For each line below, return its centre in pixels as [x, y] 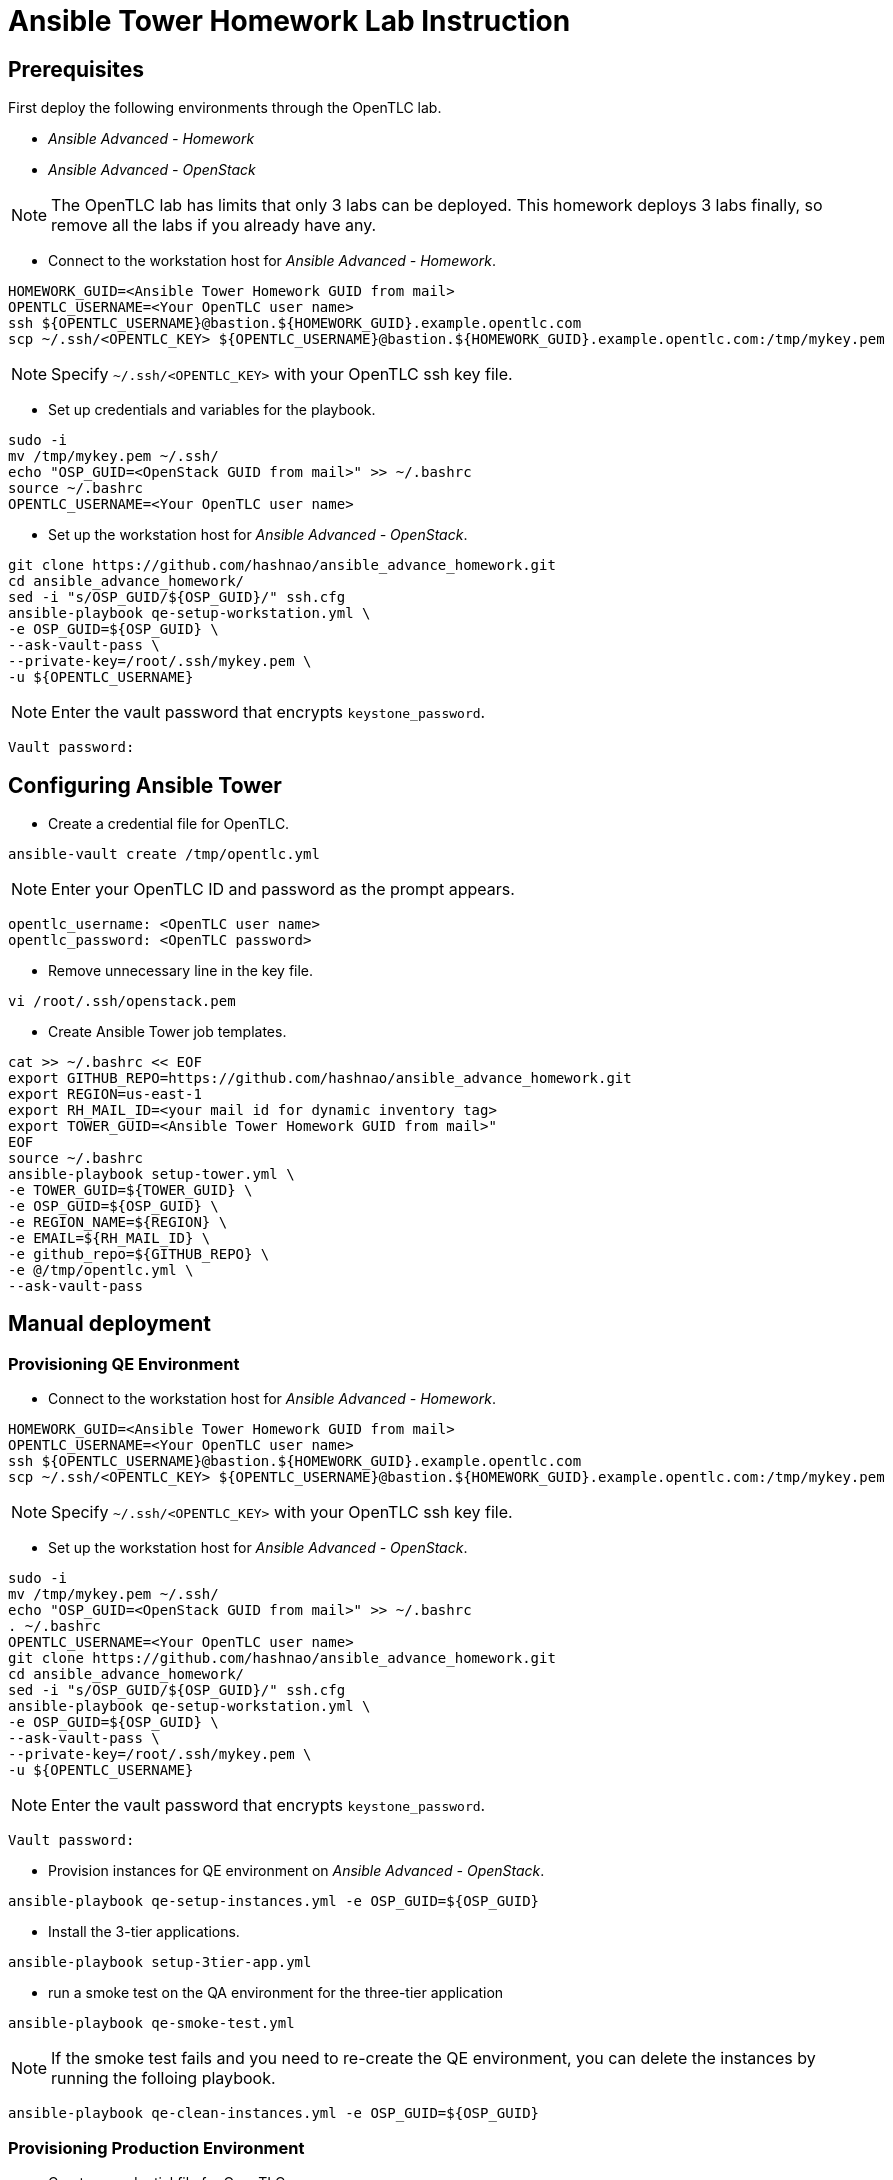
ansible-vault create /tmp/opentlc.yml [164, 854]
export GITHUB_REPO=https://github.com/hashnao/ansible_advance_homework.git [320, 1078]
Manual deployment [110, 1324]
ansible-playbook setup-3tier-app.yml [160, 1962]
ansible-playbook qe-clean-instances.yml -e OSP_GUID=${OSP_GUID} [274, 2113]
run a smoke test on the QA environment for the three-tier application [276, 1993]
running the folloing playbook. [163, 2078]
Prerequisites [76, 69]
